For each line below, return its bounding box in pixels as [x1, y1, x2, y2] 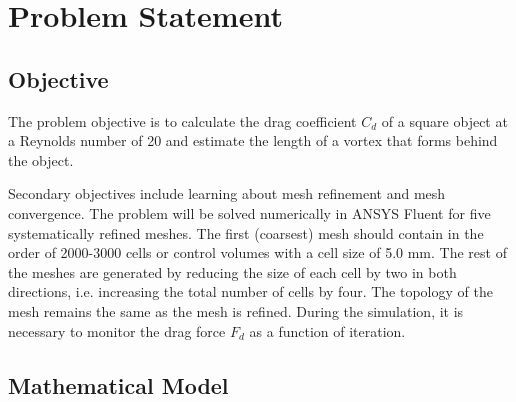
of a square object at [381, 110, 508, 131]
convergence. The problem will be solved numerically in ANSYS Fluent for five [8, 202, 491, 223]
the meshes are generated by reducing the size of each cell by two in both [8, 261, 457, 282]
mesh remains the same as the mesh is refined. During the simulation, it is [8, 300, 464, 321]
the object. [8, 149, 74, 170]
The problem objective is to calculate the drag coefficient [8, 110, 357, 131]
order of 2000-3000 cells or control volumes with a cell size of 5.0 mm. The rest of [8, 242, 507, 263]
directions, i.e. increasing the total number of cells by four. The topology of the [8, 281, 493, 302]
